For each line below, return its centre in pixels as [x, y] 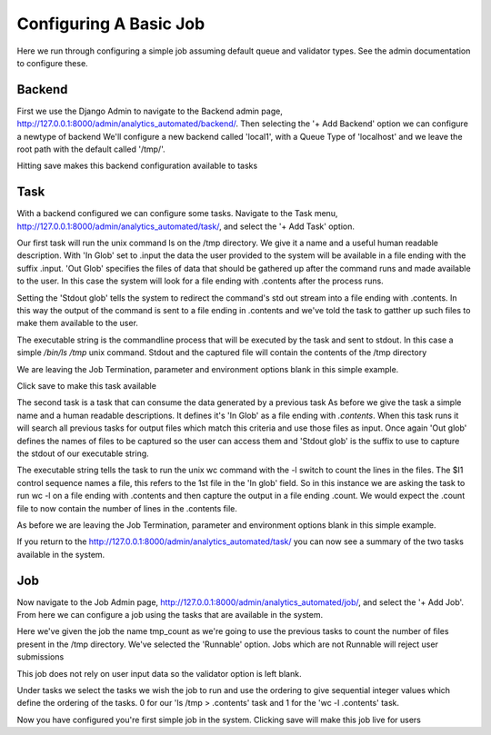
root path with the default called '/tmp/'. [91, 149]
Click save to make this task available [86, 386]
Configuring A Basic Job [111, 24]
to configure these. [52, 63]
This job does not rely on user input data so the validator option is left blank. [159, 673]
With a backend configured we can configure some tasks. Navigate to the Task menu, [177, 214]
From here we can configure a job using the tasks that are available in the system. [170, 614]
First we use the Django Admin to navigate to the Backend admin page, [150, 111]
